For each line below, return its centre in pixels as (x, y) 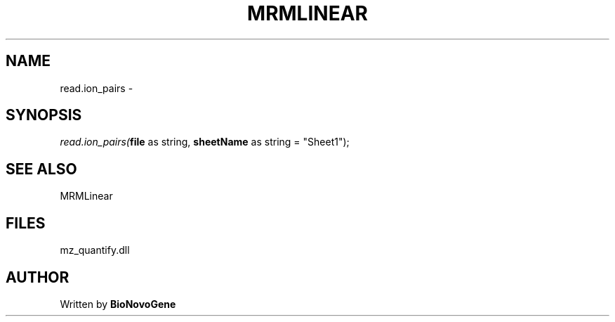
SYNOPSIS (44, 115)
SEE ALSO (41, 169)
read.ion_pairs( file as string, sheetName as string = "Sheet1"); (205, 142)
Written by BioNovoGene (118, 304)
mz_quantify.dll (95, 250)
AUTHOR (38, 277)
